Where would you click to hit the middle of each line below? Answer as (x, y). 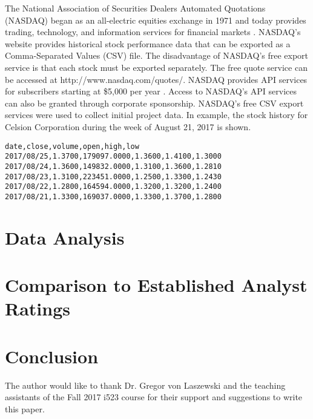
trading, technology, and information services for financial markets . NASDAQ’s (153, 32)
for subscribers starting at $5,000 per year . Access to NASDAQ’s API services (151, 91)
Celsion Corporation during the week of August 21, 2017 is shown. (128, 126)
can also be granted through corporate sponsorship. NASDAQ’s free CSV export (154, 103)
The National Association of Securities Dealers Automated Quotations (135, 8)
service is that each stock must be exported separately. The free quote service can (156, 67)
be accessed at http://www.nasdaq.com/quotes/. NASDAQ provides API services (156, 79)
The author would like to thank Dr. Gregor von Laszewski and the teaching (145, 385)
